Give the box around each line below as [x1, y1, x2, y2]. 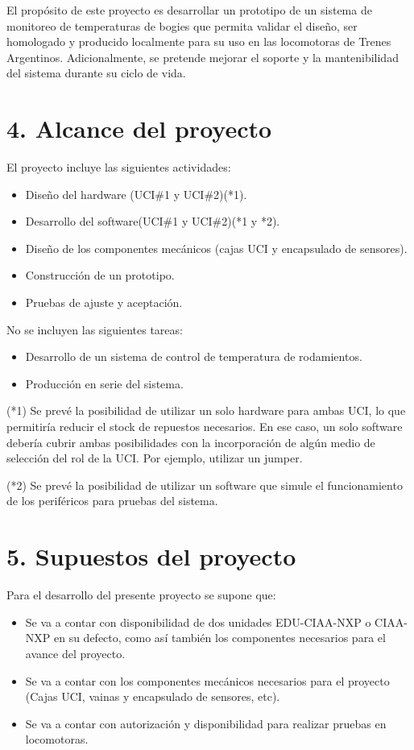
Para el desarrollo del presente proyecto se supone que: [6, 586, 276, 603]
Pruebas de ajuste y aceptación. [25, 294, 183, 311]
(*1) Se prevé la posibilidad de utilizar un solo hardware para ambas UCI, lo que [6, 402, 406, 419]
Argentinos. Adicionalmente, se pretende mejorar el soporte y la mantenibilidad [6, 48, 399, 65]
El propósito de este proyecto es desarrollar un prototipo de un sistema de [6, 2, 372, 18]
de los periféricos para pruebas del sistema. [6, 492, 218, 509]
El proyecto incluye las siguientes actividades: [6, 159, 231, 176]
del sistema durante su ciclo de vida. [6, 64, 186, 81]
